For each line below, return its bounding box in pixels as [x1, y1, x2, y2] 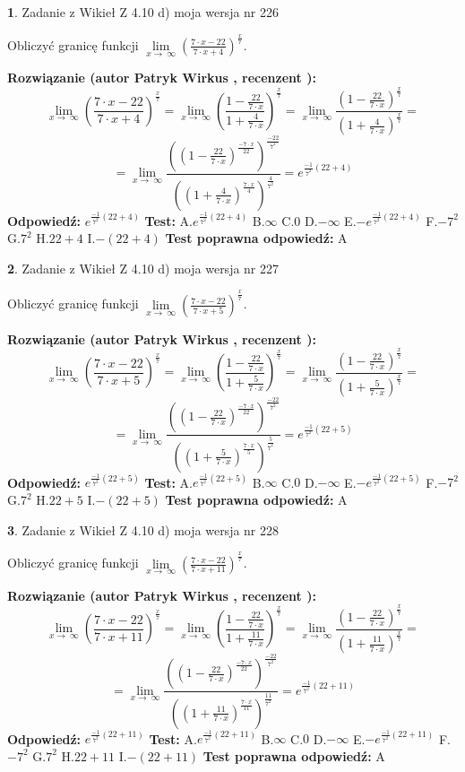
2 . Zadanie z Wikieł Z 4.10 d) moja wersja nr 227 [7, 258, 280, 277]
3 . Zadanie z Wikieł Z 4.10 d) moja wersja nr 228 [7, 520, 280, 539]
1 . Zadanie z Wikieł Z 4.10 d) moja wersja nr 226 [7, 3, 280, 21]
